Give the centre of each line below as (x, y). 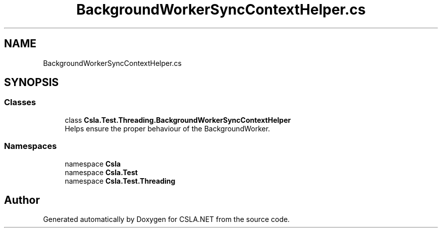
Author (22, 200)
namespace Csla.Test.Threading (120, 181)
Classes (20, 102)
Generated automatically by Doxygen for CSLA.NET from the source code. (167, 219)
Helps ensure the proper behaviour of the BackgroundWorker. (168, 128)
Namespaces (31, 146)
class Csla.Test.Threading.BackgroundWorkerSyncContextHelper (178, 120)
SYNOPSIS (32, 83)
